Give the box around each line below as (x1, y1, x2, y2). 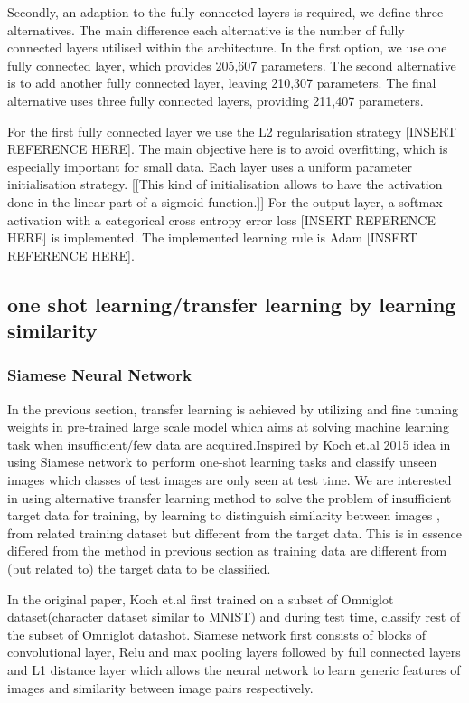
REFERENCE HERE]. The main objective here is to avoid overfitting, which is (7, 139, 448, 158)
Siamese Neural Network (7, 364, 192, 386)
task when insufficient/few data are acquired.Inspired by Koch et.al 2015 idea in (7, 434, 451, 453)
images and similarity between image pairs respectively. (7, 678, 314, 697)
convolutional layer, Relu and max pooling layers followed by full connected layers (7, 642, 461, 661)
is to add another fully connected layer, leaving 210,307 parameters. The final (7, 73, 436, 92)
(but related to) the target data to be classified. (7, 559, 271, 578)
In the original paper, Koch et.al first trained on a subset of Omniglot (7, 589, 394, 608)
